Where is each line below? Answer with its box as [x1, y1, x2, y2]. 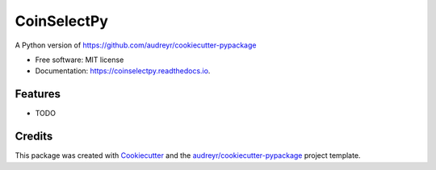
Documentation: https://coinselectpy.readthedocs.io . [35, 66, 211, 76]
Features [15, 87, 61, 101]
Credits [15, 130, 53, 143]
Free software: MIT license [35, 55, 124, 64]
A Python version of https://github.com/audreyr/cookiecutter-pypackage [15, 40, 257, 50]
